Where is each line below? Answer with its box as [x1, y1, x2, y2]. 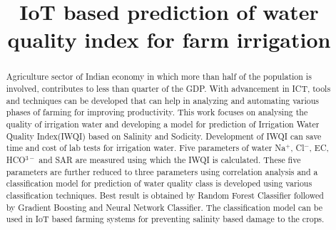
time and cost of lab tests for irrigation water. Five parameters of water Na [6, 142, 286, 154]
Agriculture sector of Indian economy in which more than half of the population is [6, 70, 312, 83]
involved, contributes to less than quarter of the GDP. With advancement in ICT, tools [6, 83, 331, 95]
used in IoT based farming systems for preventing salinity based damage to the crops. [6, 213, 325, 225]
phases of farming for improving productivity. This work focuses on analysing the [6, 106, 308, 118]
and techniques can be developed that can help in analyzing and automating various [6, 94, 319, 106]
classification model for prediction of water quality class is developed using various [6, 177, 312, 189]
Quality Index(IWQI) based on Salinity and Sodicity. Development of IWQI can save [6, 130, 322, 142]
